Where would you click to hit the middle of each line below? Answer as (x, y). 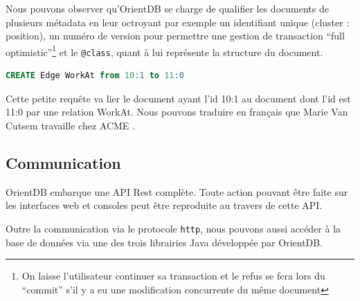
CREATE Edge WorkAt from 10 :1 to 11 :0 (95, 76)
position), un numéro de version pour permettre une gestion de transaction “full (175, 36)
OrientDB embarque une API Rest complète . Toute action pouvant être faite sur (177, 191)
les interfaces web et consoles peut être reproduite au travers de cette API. (164, 205)
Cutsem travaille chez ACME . (70, 125)
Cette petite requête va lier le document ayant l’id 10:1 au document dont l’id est (178, 98)
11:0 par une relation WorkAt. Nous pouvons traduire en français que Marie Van (177, 112)
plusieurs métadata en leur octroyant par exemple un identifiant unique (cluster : (178, 22)
